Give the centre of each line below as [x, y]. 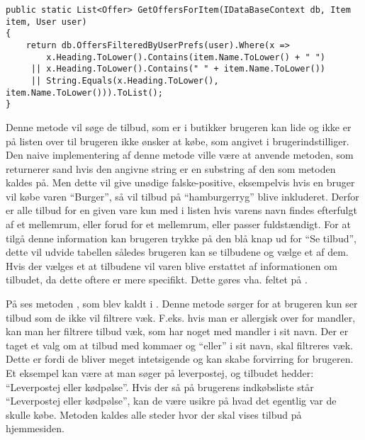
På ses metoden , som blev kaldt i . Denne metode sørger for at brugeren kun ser [182, 304]
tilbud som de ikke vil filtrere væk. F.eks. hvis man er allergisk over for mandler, [181, 317]
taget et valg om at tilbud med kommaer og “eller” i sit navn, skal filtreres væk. [179, 345]
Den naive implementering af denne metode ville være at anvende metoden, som [180, 155]
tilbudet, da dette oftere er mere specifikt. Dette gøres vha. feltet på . [157, 280]
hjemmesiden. [35, 428]
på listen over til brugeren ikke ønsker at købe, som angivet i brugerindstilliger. [178, 141]
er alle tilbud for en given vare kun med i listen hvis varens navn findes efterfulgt [181, 210]
